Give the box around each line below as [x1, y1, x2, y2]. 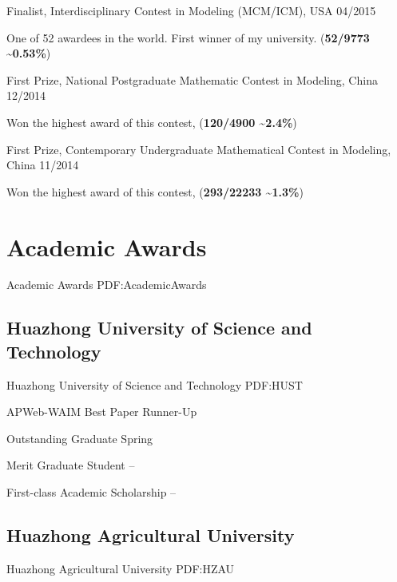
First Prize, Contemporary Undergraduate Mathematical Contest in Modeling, [6, 141, 391, 157]
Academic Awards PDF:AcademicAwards [6, 276, 207, 293]
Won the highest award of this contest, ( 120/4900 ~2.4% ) [6, 113, 297, 130]
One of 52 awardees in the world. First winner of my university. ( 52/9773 [6, 29, 370, 46]
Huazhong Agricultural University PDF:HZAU [6, 560, 235, 576]
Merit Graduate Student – [6, 457, 135, 473]
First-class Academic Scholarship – [6, 484, 177, 501]
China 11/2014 [6, 156, 79, 173]
